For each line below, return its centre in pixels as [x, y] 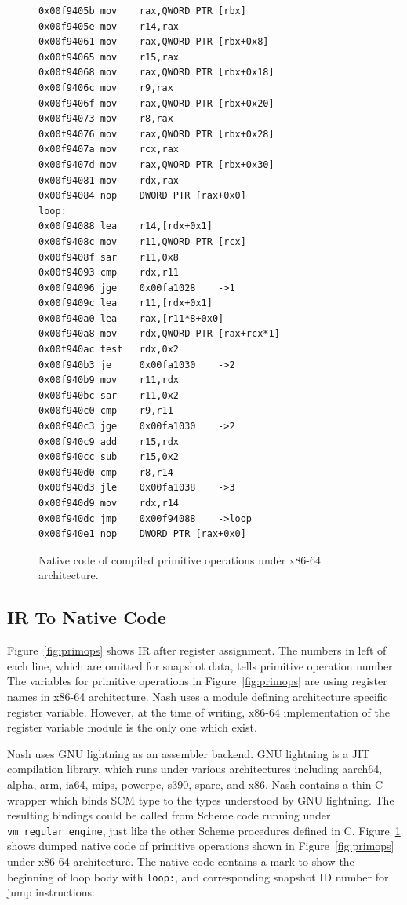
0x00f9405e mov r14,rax [109, 26]
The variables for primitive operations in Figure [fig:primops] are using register [197, 681]
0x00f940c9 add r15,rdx [109, 442]
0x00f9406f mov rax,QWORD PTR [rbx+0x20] [156, 103]
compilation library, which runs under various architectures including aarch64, [195, 769]
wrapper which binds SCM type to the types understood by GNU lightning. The [201, 799]
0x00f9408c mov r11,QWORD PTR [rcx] [142, 241]
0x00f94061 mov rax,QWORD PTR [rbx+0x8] [154, 42]
